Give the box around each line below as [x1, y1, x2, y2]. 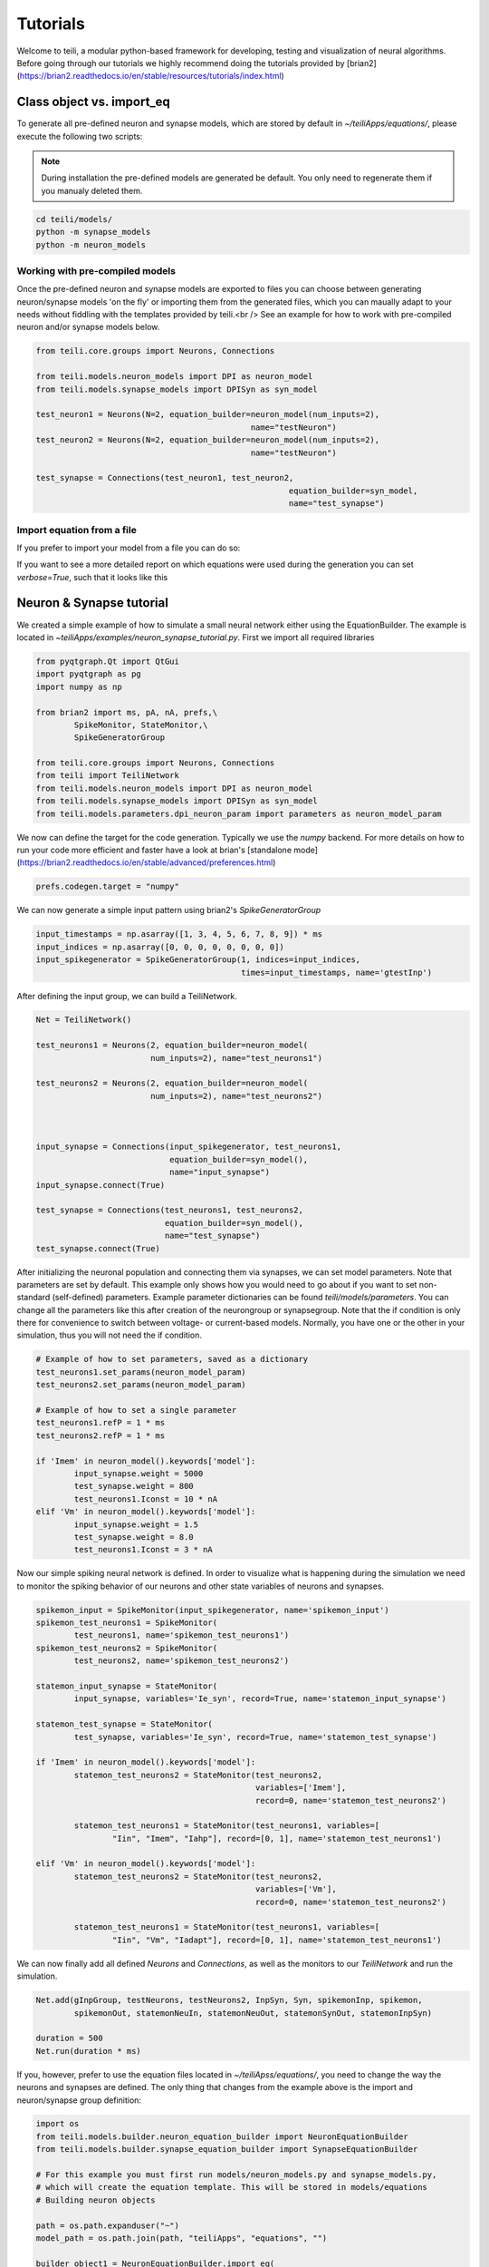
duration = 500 [35, 2033, 103, 2044]
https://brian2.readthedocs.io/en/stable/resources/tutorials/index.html [19, 71, 282, 82]
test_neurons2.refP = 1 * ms [35, 1430, 166, 1441]
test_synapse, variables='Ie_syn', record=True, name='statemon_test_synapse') [73, 1732, 437, 1742]
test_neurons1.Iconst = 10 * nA [73, 1493, 217, 1504]
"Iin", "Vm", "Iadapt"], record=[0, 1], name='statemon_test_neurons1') [111, 1934, 443, 1945]
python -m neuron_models [35, 239, 147, 249]
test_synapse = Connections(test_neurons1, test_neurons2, [35, 1205, 303, 1215]
